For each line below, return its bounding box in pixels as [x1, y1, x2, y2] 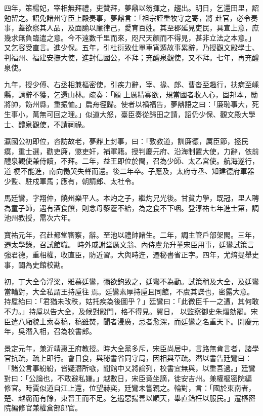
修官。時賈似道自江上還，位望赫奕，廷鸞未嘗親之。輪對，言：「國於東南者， [4, 383, 255, 393]
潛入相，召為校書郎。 [25, 326, 96, 336]
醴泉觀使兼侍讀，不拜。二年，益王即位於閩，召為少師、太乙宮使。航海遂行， [4, 156, 259, 166]
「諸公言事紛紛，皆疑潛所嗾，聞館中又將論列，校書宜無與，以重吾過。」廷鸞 [4, 363, 255, 373]
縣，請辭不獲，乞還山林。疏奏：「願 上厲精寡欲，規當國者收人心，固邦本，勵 [4, 89, 258, 99]
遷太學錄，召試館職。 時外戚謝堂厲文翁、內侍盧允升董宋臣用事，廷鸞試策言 [4, 239, 254, 250]
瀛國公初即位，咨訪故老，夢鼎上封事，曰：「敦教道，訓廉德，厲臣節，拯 [4, 136, 241, 146]
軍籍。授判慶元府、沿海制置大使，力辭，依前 [110, 145, 259, 156]
